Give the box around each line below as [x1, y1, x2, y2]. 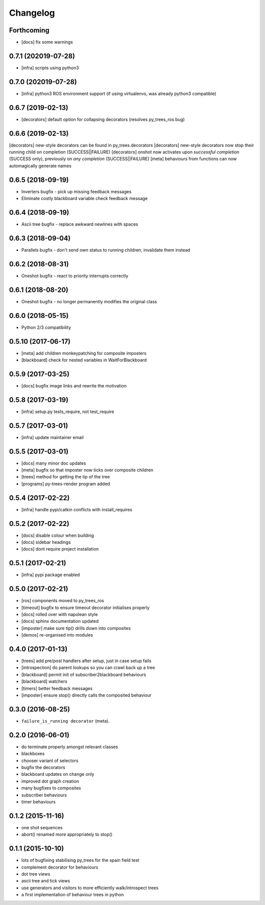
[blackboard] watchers [21, 678, 68, 684]
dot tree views [21, 871, 51, 877]
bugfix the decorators [21, 764, 66, 770]
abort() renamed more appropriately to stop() [21, 831, 113, 838]
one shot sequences [21, 824, 63, 830]
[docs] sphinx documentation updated [21, 618, 99, 624]
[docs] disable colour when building [21, 532, 94, 538]
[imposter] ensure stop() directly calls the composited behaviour [21, 692, 152, 698]
